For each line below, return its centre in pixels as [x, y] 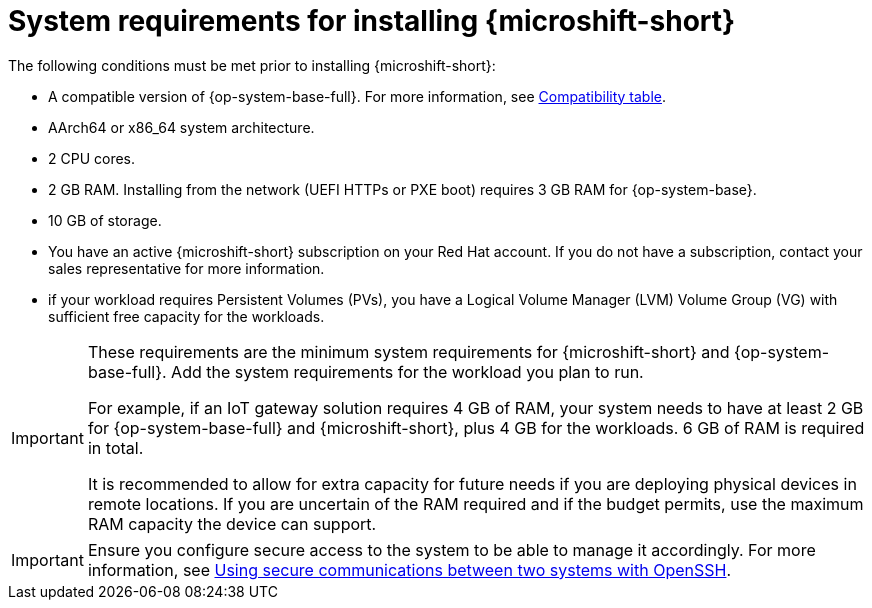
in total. [115, 447]
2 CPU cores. [92, 158]
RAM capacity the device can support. [232, 523]
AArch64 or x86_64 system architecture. [181, 127]
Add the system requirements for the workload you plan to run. [407, 371]
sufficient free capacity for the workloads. [186, 316]
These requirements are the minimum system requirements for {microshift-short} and [408, 351]
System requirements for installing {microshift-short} [372, 21]
